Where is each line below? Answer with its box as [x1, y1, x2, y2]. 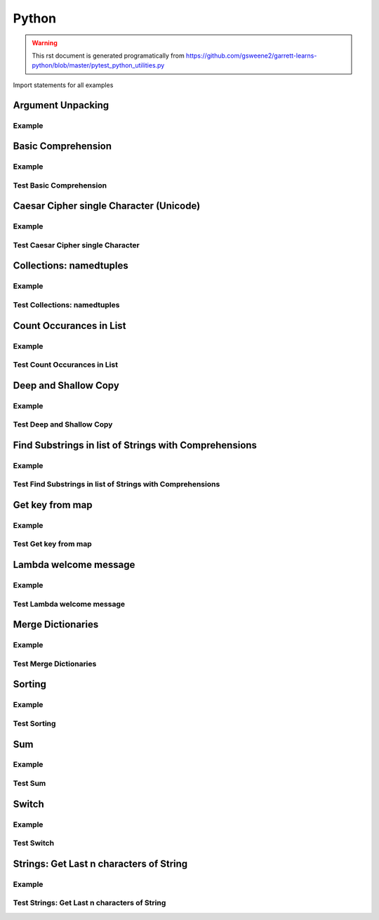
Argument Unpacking [13, 99, 109, 111]
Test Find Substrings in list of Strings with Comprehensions [13, 479, 220, 489]
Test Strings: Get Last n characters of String [13, 898, 166, 908]
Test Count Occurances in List [13, 360, 119, 370]
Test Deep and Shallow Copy [13, 420, 113, 429]
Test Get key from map [13, 539, 92, 549]
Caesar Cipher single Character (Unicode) [13, 200, 201, 212]
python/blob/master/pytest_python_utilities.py [32, 61, 165, 70]
